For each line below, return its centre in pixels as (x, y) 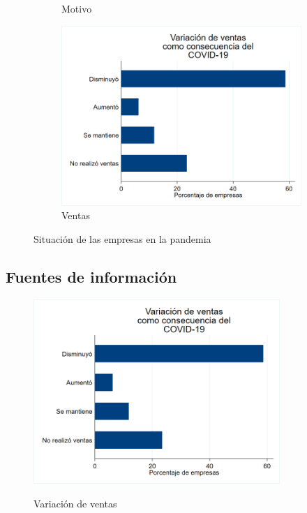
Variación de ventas (75, 503)
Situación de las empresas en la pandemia (122, 238)
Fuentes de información (91, 276)
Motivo (77, 8)
